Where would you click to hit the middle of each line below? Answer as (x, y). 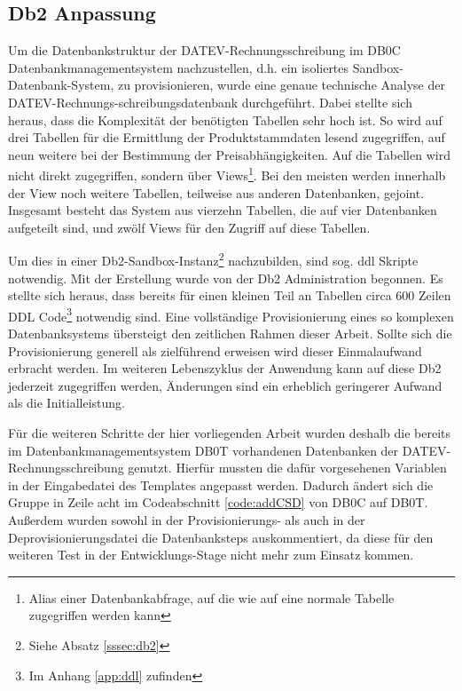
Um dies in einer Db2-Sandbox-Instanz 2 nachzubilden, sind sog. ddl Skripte (213, 259)
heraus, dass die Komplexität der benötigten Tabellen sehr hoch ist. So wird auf (225, 119)
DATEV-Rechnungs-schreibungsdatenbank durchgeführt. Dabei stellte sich (210, 102)
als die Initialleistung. (67, 403)
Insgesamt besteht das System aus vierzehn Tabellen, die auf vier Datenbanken (223, 210)
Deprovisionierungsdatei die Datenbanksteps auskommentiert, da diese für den (221, 537)
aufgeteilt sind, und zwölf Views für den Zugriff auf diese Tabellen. (189, 227)
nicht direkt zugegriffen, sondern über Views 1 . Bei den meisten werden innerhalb (227, 174)
